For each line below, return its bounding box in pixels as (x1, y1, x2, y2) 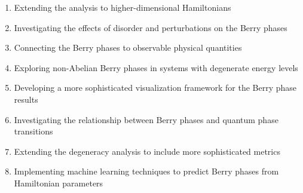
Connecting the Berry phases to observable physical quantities (14, 41, 242, 54)
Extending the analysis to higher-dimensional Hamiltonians (14, 1, 231, 13)
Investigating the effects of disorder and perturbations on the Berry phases (14, 21, 287, 33)
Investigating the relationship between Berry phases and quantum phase (14, 113, 278, 125)
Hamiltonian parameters (14, 176, 103, 189)
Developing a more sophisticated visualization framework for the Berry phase (14, 81, 297, 94)
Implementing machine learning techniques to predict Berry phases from (14, 165, 279, 177)
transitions (14, 125, 53, 137)
